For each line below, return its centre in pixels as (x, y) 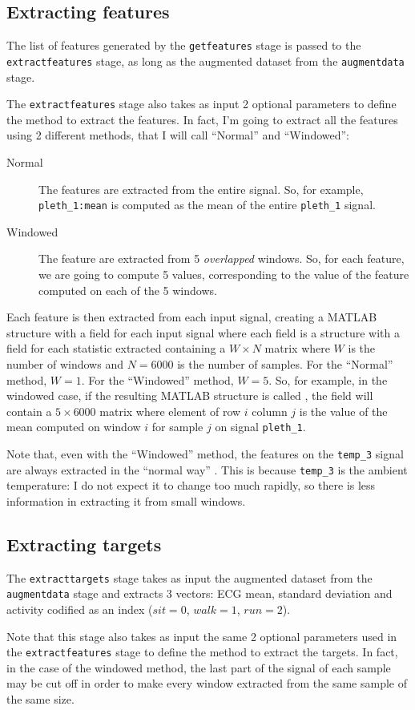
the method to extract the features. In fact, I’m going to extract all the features (202, 119)
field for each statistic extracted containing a (116, 348)
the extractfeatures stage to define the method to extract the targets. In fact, (202, 652)
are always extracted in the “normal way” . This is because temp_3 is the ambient (207, 469)
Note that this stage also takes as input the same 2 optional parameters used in (202, 636)
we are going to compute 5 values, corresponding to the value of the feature (224, 274)
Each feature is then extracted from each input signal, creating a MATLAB (192, 317)
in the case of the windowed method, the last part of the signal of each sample (199, 667)
